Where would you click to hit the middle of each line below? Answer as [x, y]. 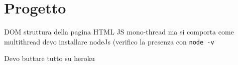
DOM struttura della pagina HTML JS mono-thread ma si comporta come [119, 32]
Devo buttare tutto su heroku [49, 58]
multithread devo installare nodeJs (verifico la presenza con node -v [109, 41]
